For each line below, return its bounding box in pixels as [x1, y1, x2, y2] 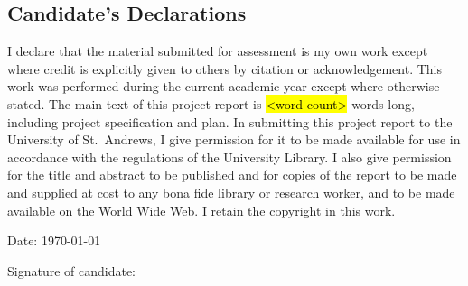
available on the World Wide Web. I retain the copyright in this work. [7, 200, 396, 219]
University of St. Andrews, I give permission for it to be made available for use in [7, 130, 461, 149]
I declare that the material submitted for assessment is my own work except [7, 42, 428, 60]
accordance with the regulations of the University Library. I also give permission [7, 147, 452, 166]
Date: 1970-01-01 [7, 231, 101, 250]
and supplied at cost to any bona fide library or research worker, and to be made [7, 182, 455, 201]
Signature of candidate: [7, 261, 136, 280]
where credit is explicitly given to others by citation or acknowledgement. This [7, 59, 443, 78]
